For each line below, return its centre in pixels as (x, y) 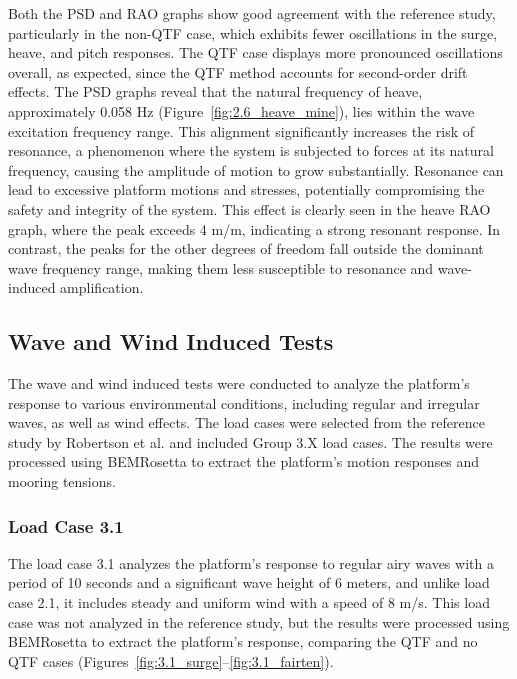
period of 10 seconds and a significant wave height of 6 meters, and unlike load (249, 582)
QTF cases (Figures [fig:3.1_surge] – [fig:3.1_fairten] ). (171, 660)
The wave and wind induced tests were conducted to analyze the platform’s (239, 383)
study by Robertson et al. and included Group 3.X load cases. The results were (250, 441)
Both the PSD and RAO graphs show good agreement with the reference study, (252, 13)
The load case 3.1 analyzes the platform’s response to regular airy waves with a (251, 562)
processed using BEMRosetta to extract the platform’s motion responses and (244, 461)
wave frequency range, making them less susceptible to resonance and (221, 267)
